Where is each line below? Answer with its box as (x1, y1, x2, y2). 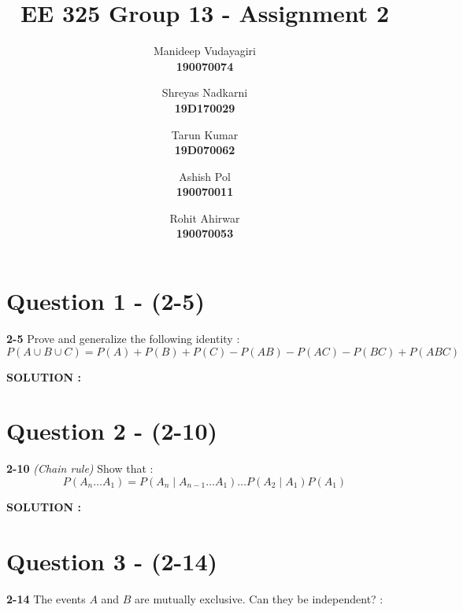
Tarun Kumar (171, 126, 239, 142)
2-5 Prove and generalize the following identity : (6, 330, 240, 346)
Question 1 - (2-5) (6, 285, 205, 317)
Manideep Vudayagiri (154, 42, 256, 59)
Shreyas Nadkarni (161, 84, 248, 101)
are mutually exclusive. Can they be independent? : (135, 590, 383, 606)
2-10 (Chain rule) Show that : (6, 460, 154, 477)
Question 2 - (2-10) (6, 415, 218, 447)
